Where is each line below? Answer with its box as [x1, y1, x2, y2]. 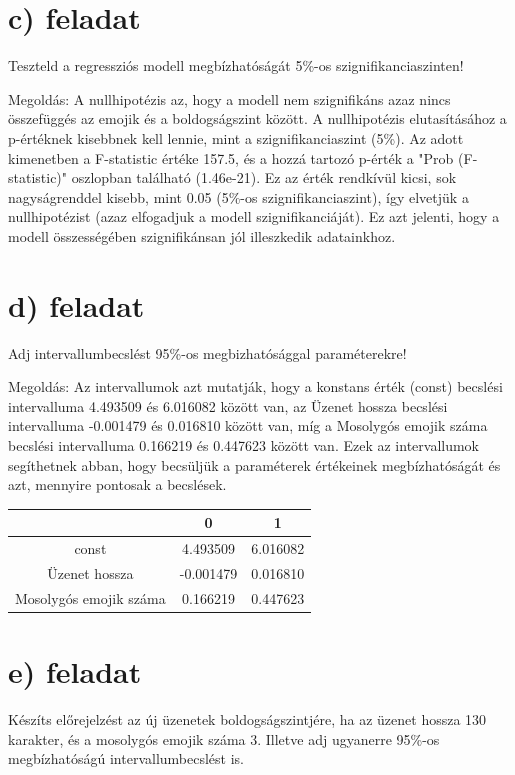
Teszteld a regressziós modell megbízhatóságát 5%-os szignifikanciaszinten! [8, 55, 464, 76]
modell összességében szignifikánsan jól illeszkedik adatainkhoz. [8, 225, 396, 246]
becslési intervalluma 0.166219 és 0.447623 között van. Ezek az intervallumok [8, 434, 480, 455]
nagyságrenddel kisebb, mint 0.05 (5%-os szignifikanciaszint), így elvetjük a [8, 186, 469, 207]
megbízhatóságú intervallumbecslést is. [8, 748, 244, 769]
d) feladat [8, 284, 145, 325]
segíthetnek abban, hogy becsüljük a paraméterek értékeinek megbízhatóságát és [8, 454, 501, 475]
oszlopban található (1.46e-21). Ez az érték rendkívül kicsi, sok [71, 167, 457, 188]
